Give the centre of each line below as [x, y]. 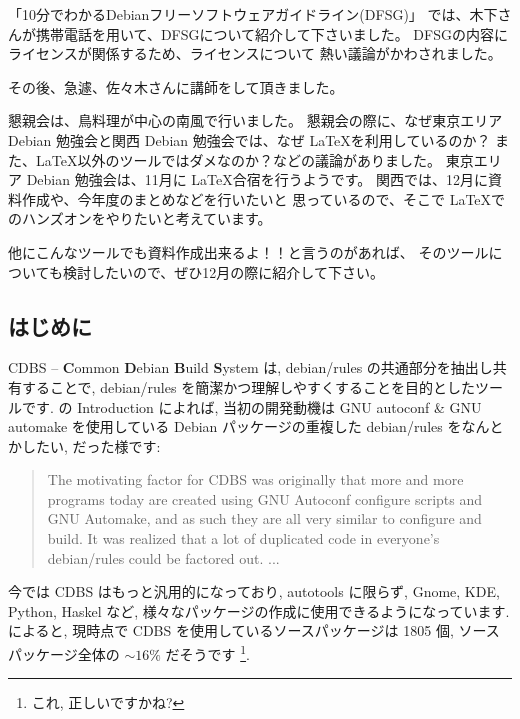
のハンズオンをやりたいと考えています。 [140, 218]
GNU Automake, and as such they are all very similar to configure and [264, 518]
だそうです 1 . [207, 652]
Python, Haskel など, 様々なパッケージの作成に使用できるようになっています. [259, 610]
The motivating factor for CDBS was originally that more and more [255, 479]
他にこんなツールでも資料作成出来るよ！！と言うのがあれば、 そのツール [248, 251]
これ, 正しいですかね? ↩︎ [108, 702]
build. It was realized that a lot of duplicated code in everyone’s [243, 538]
